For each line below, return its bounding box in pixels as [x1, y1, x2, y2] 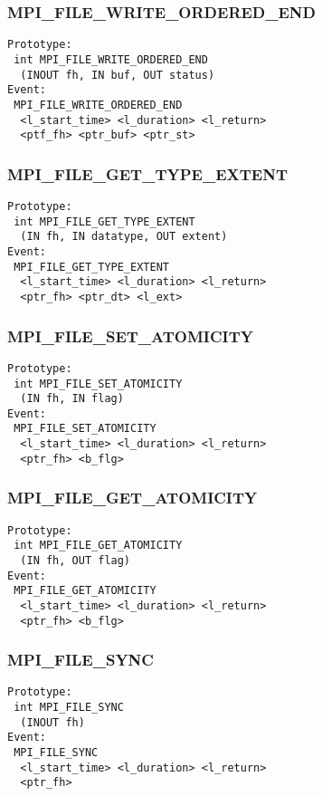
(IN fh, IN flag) [20, 392, 124, 406]
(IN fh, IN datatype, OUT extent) [20, 230, 228, 244]
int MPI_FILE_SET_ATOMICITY [14, 377, 183, 390]
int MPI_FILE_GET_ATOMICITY [14, 539, 183, 552]
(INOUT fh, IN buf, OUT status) [20, 68, 215, 82]
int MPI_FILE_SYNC [14, 701, 124, 714]
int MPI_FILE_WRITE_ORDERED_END [14, 53, 208, 66]
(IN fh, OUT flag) [20, 553, 131, 567]
